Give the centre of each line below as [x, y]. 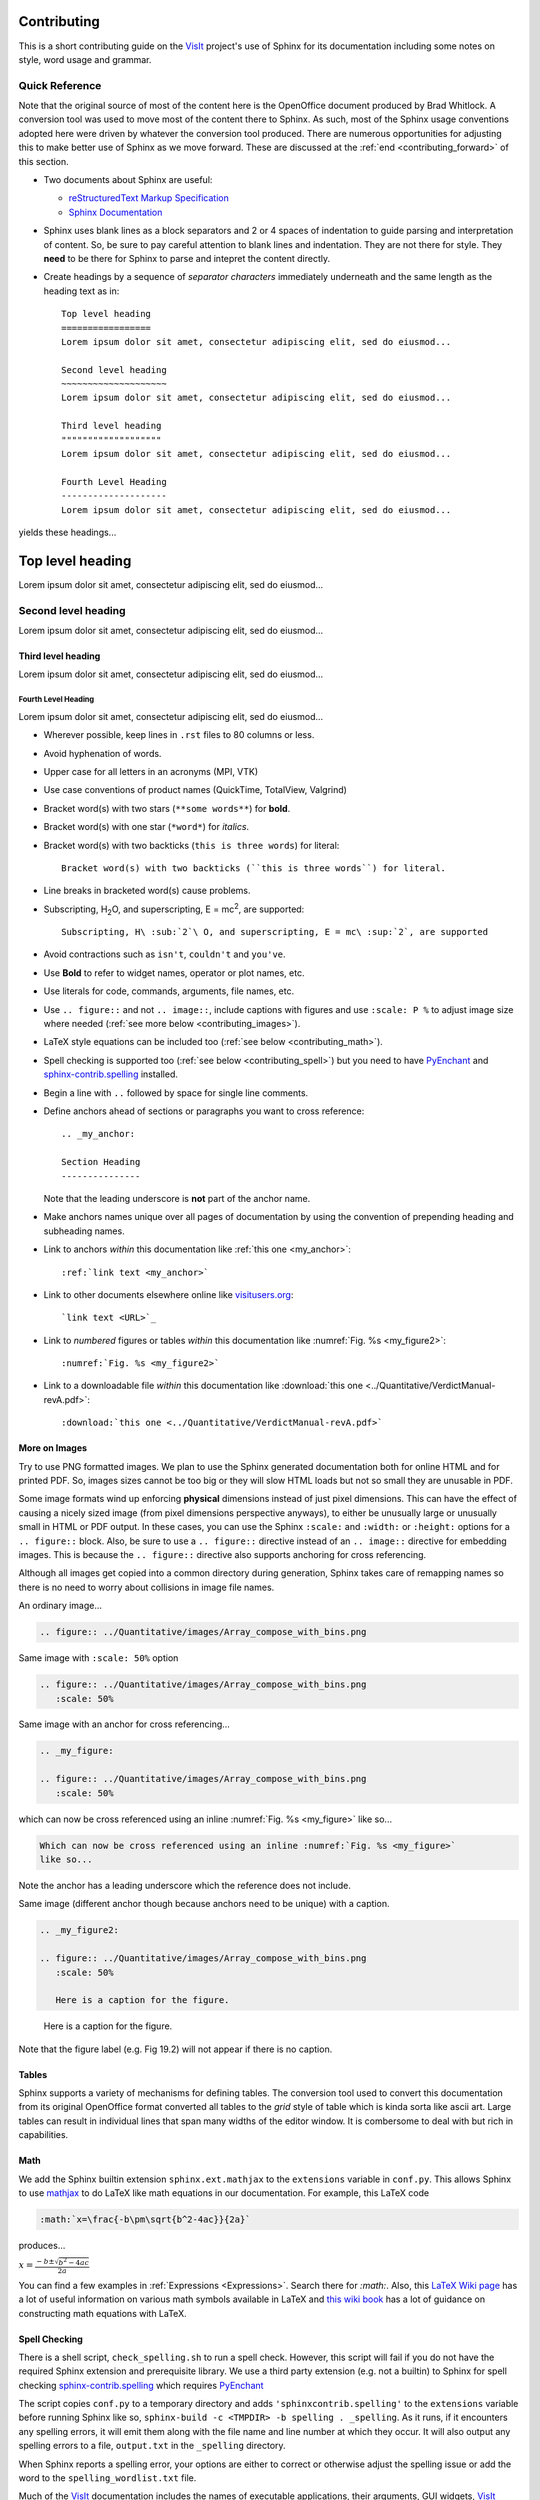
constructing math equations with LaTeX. [102, 2313]
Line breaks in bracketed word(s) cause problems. [147, 891]
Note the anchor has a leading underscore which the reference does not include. [185, 1885]
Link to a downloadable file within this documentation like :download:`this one [203, 1386]
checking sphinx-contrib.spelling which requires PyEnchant [141, 2385]
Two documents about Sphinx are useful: [128, 179]
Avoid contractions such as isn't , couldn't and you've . [164, 954]
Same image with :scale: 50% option [98, 1658]
